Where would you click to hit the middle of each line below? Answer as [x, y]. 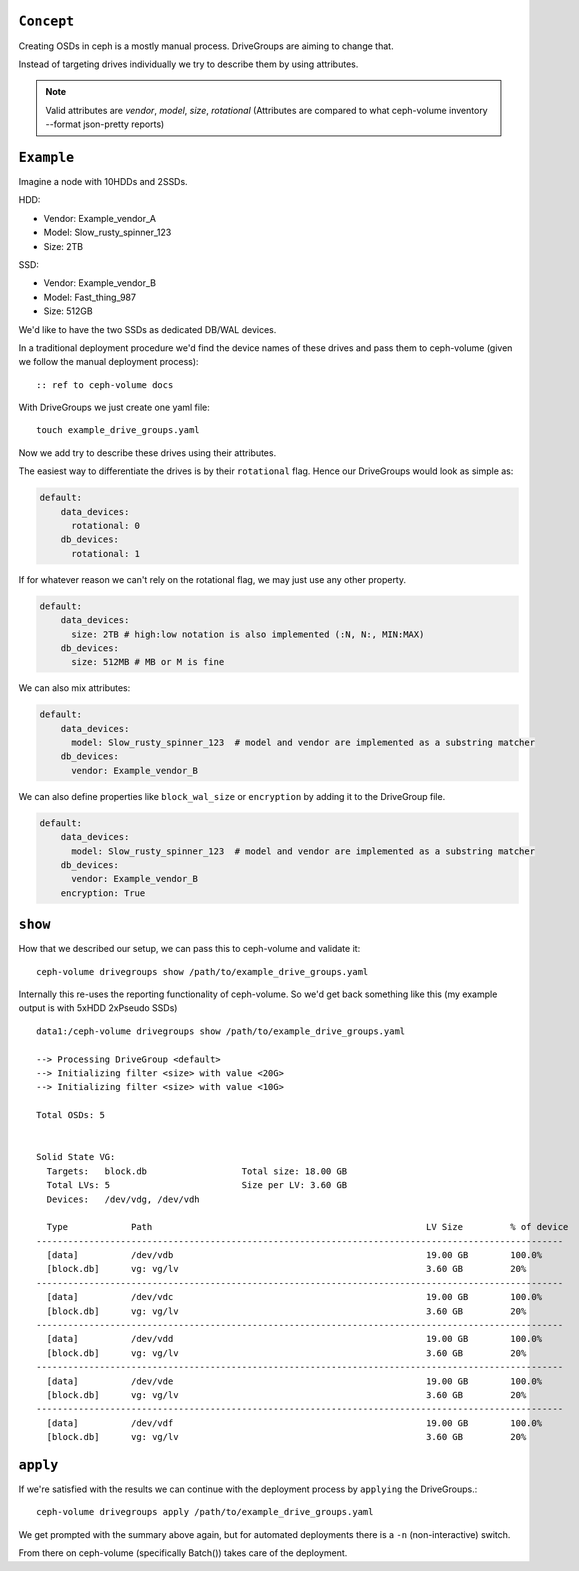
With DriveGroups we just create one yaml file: [114, 407]
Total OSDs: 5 [70, 1115]
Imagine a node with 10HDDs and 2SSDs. [103, 181]
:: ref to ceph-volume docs [105, 384]
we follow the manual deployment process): [108, 362]
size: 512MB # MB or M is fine [148, 662]
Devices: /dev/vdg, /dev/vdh [123, 1199]
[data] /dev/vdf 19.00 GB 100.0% [294, 1423]
